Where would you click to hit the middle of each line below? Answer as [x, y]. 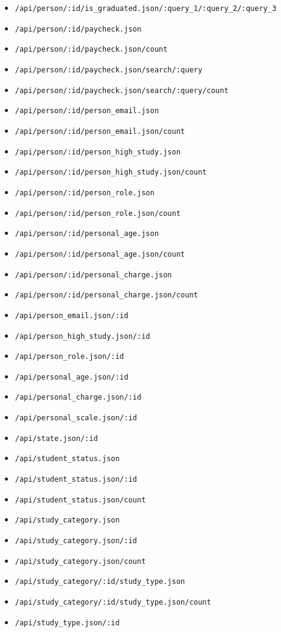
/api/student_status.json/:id [76, 480]
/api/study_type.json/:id [67, 623]
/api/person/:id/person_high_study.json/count [111, 172]
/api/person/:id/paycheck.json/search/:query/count [122, 90]
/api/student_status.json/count [80, 500]
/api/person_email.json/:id [71, 315]
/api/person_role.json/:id [69, 357]
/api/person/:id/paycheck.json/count [91, 50]
